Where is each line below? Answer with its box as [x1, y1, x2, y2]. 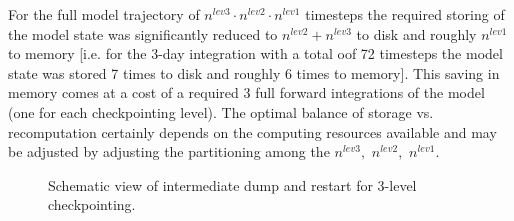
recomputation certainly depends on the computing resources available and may [8, 121, 497, 142]
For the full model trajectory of [8, 4, 200, 24]
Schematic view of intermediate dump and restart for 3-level [48, 174, 417, 195]
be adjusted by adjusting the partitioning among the [8, 141, 330, 162]
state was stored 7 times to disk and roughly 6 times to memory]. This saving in [8, 62, 500, 83]
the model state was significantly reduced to [8, 23, 278, 44]
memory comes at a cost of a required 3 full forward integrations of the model [8, 82, 485, 103]
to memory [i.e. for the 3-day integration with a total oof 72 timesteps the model [8, 43, 503, 64]
